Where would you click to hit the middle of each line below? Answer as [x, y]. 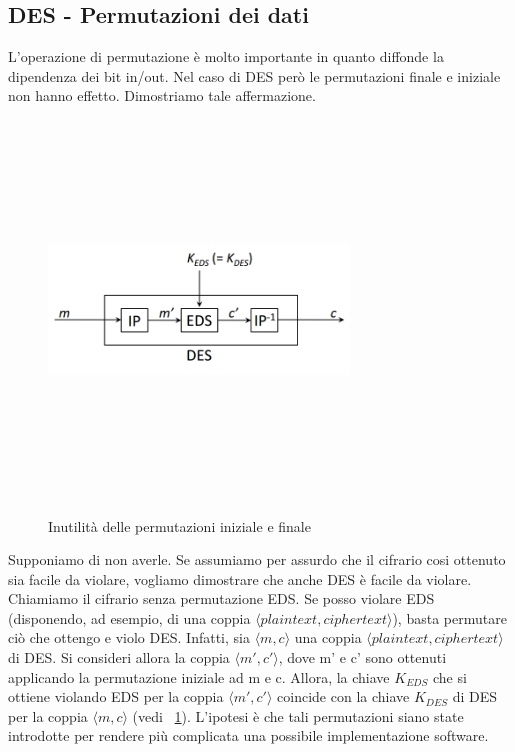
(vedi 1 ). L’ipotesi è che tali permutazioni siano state [298, 715]
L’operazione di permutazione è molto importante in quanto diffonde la [226, 56]
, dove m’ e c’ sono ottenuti [362, 657]
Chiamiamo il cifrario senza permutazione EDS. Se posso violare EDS [221, 598]
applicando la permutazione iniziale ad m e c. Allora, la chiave [199, 676]
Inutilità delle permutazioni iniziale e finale [179, 525]
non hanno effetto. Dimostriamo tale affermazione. [162, 95]
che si [449, 676]
